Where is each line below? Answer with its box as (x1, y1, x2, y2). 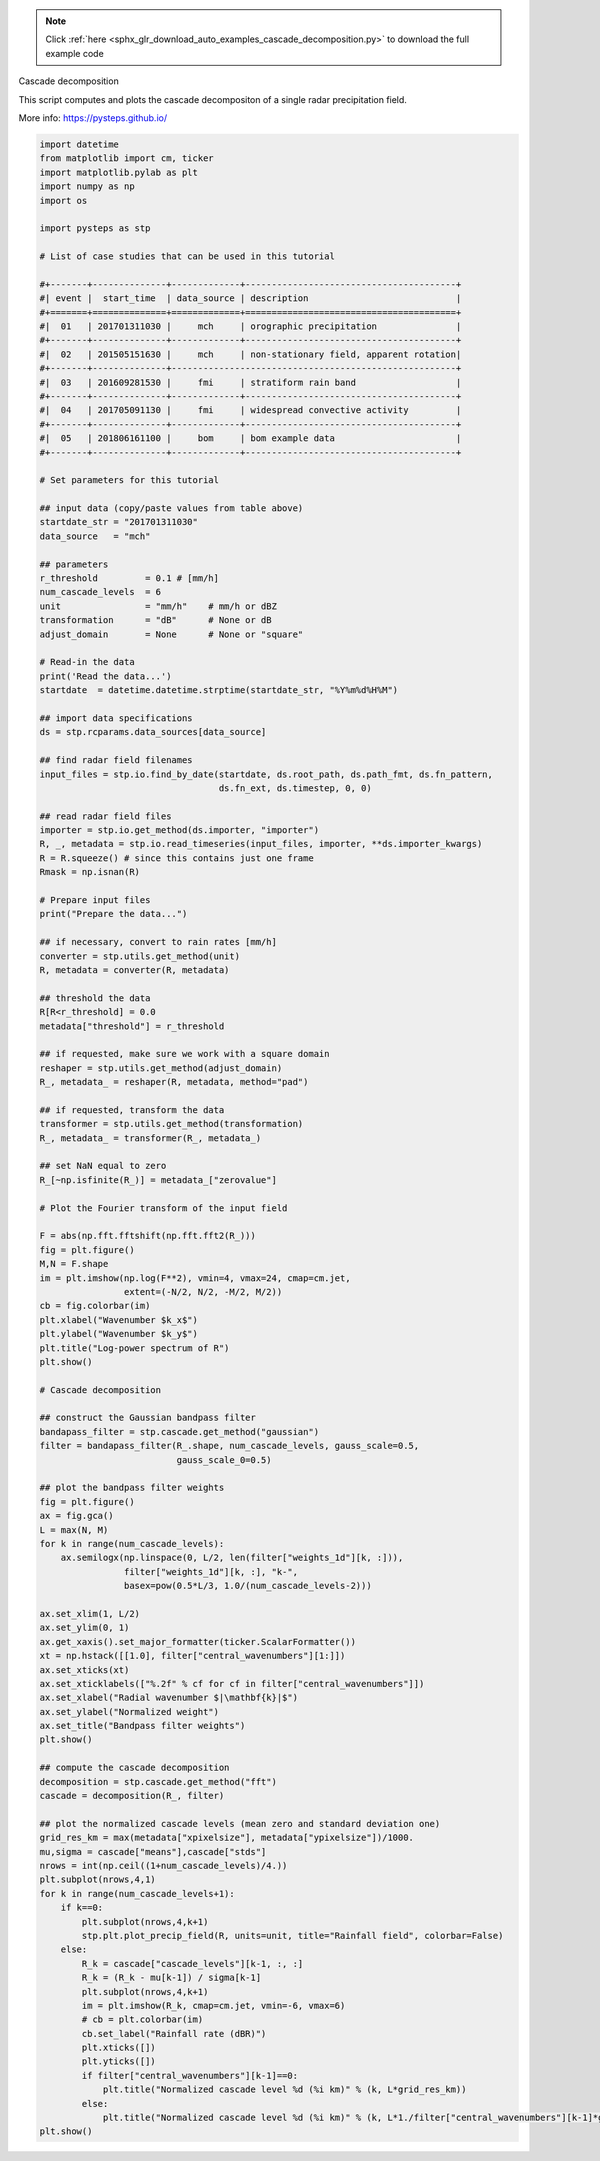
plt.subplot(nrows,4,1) (39, 1874, 157, 1885)
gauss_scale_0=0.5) (176, 1454, 272, 1465)
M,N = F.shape (39, 1258, 109, 1270)
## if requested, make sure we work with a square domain (39, 1048, 330, 1060)
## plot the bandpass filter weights (39, 1482, 225, 1494)
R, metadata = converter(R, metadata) (39, 964, 230, 975)
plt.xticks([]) (81, 2042, 157, 2054)
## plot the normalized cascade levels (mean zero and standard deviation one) (39, 1818, 441, 1829)
